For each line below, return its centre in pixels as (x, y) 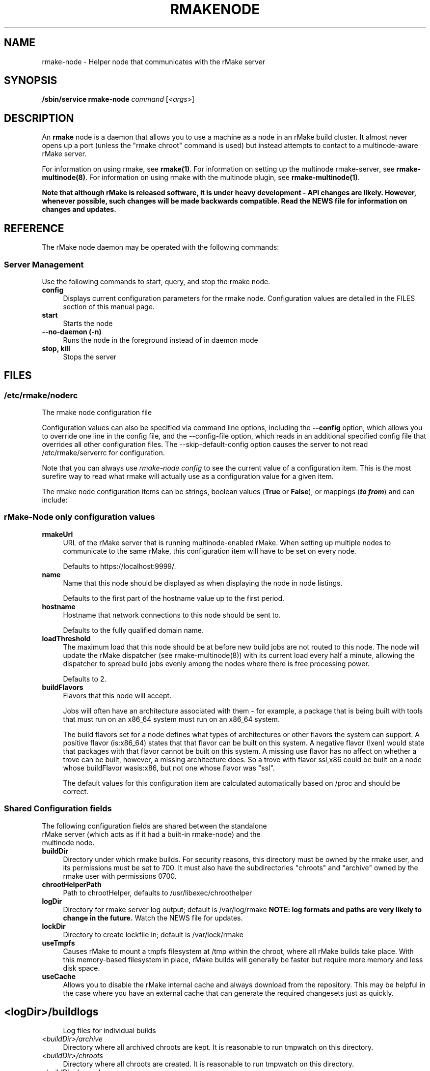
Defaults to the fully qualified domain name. (133, 630)
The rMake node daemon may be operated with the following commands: (161, 247)
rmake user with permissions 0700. (120, 876)
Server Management (44, 264)
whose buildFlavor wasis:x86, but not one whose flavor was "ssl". (169, 768)
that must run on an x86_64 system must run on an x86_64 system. (171, 719)
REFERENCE (34, 228)
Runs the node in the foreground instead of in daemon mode (161, 340)
